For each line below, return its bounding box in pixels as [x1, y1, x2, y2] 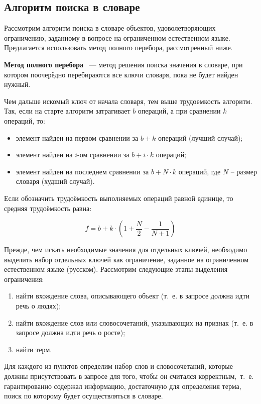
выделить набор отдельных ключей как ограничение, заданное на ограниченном [4, 254, 249, 264]
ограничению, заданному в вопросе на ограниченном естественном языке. [4, 32, 230, 43]
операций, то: [4, 115, 45, 126]
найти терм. [16, 344, 52, 354]
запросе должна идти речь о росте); [16, 327, 125, 338]
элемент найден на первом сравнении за [16, 132, 139, 143]
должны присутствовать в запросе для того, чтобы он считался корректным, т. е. [4, 371, 254, 381]
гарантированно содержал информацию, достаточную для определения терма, [4, 380, 241, 391]
